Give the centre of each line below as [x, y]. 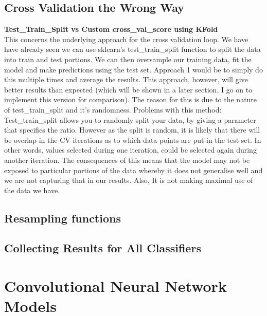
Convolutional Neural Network [115, 286]
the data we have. [32, 190]
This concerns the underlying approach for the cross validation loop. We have [126, 39]
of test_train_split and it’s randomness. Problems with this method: [113, 109]
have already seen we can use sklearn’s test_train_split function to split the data [132, 49]
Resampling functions [63, 218]
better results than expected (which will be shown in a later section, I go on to [128, 89]
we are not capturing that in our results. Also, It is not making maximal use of [129, 180]
